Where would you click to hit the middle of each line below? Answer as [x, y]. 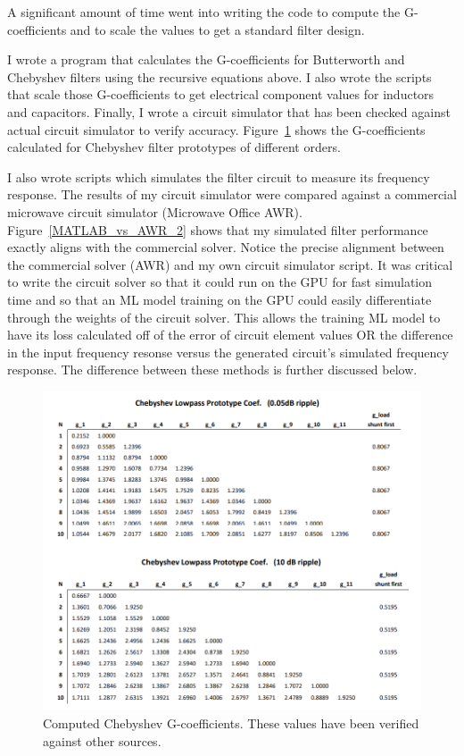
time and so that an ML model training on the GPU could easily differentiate [220, 299]
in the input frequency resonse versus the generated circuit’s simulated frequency [228, 352]
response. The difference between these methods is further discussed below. [212, 370]
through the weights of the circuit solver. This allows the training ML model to [224, 317]
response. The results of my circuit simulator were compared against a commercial [232, 194]
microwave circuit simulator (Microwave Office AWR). [155, 211]
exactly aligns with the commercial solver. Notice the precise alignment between [226, 247]
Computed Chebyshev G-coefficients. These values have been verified [231, 723]
